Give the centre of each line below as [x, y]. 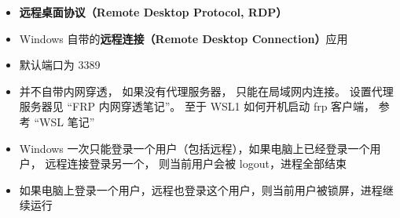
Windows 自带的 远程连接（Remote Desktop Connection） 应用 [183, 38]
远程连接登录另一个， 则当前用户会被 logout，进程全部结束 [196, 163]
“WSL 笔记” [64, 121]
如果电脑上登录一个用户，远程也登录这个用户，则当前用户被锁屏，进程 [201, 189]
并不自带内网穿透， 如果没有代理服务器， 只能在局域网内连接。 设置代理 [206, 91]
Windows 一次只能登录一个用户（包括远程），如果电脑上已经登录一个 [194, 148]
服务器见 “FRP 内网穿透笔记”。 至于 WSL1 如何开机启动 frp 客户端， [197, 106]
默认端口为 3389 [60, 65]
